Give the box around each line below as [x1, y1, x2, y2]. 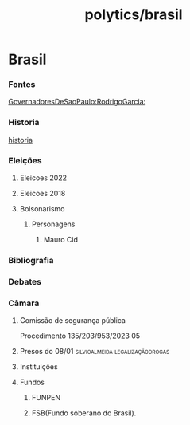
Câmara [8, 297, 40, 309]
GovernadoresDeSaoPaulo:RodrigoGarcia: [8, 97, 146, 107]
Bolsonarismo [19, 204, 65, 214]
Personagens [31, 219, 76, 229]
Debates [8, 276, 42, 287]
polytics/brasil [84, 6, 183, 24]
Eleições [8, 155, 42, 166]
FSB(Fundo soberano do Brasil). [31, 408, 137, 418]
